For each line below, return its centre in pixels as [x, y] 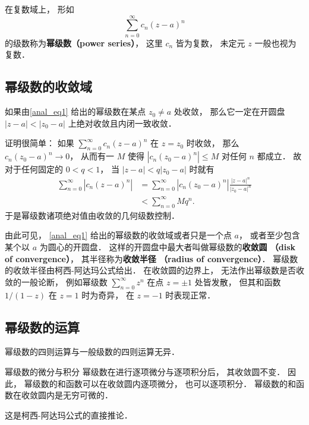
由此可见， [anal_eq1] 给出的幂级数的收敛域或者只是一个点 [118, 235]
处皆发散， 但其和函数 [238, 281]
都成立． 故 [279, 156]
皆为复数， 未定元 [210, 42]
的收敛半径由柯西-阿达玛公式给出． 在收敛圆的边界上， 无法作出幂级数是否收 [154, 270]
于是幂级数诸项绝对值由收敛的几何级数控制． [92, 215]
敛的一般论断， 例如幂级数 [56, 281]
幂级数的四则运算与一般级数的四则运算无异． [92, 352]
